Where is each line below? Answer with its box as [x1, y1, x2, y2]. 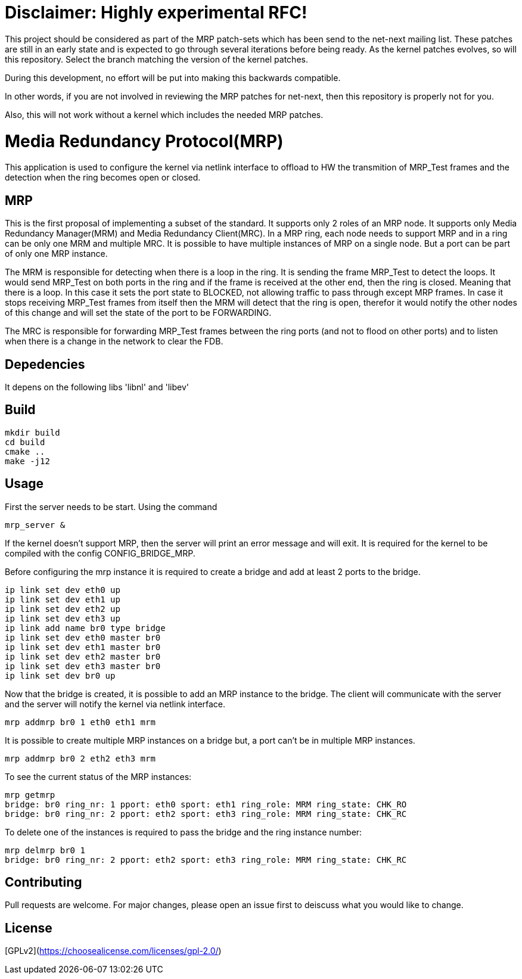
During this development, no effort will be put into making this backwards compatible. [5, 72, 341, 83]
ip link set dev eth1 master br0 [5, 642, 161, 652]
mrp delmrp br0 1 [5, 845, 85, 855]
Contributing [5, 875, 82, 890]
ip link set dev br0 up [5, 670, 116, 680]
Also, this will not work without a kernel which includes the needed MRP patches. [5, 109, 324, 120]
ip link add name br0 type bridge [5, 623, 166, 633]
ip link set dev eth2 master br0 [5, 651, 161, 661]
